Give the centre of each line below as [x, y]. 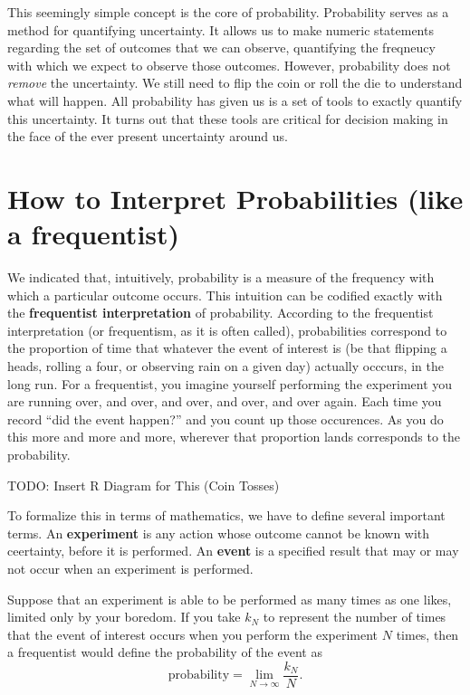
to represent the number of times [355, 617]
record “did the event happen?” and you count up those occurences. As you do [225, 419]
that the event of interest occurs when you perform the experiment [193, 634]
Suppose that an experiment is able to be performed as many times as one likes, [230, 599]
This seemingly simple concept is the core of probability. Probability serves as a [228, 12]
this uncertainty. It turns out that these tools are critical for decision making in [228, 118]
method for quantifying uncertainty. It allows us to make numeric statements [221, 29]
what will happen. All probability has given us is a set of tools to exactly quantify [235, 100]
